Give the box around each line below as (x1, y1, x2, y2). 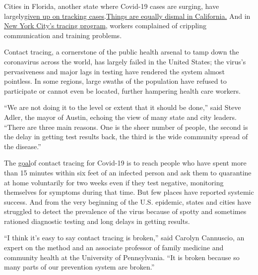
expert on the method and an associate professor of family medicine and (4, 242, 224, 253)
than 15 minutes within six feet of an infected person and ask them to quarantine (4, 167, 252, 177)
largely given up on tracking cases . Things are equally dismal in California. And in (4, 10, 251, 21)
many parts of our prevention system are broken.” (4, 262, 155, 272)
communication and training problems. (4, 30, 122, 40)
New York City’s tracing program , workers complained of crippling (4, 20, 207, 31)
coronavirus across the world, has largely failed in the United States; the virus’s (4, 56, 246, 66)
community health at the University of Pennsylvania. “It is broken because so (4, 252, 240, 262)
